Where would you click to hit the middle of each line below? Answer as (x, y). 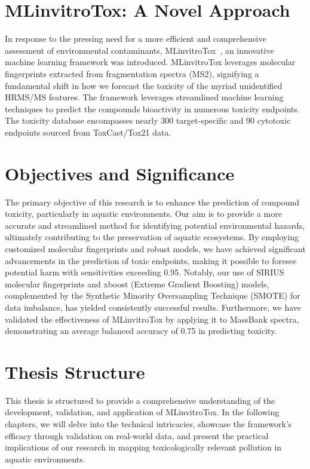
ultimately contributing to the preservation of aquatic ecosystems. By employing (152, 237)
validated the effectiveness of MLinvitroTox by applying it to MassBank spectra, (152, 319)
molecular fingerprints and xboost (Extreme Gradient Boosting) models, (137, 283)
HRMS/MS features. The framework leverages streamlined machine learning (144, 97)
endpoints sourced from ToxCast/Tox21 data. (88, 132)
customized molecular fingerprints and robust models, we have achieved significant (155, 248)
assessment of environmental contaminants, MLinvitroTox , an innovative (139, 50)
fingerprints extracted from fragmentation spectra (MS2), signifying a (132, 73)
